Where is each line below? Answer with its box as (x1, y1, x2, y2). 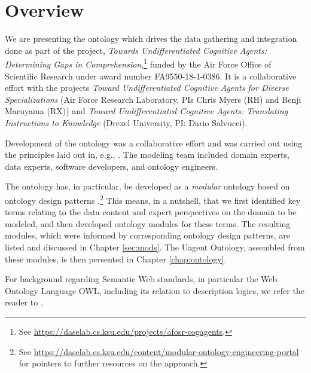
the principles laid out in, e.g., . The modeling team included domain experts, (5, 148, 289, 161)
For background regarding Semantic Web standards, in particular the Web (5, 273, 278, 285)
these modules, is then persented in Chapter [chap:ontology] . (5, 252, 227, 265)
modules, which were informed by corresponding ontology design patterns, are (5, 229, 290, 241)
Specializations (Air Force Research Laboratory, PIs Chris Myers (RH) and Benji (5, 93, 301, 105)
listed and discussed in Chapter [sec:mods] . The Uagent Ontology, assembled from (5, 240, 305, 253)
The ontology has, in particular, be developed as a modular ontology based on (5, 180, 290, 192)
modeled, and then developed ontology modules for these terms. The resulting (5, 217, 291, 230)
